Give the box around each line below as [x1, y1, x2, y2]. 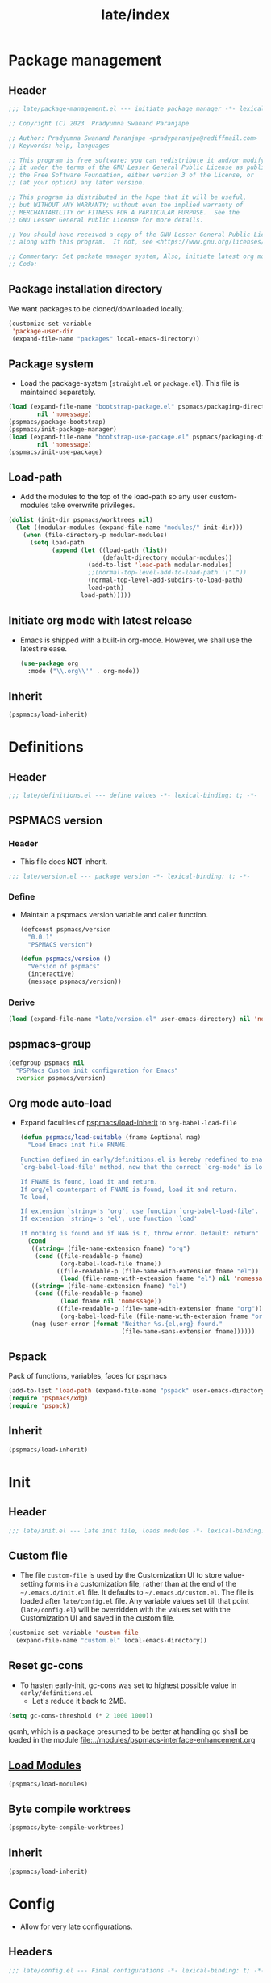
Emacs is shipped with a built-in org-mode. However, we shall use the [19, 635, 252, 645]
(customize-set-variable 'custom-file [8, 1629, 139, 1638]
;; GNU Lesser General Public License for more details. [8, 216, 204, 224]
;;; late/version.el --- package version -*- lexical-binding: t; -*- [8, 872, 251, 880]
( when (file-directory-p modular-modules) [23, 531, 168, 539]
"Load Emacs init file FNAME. [27, 1141, 129, 1150]
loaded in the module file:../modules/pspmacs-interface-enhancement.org [8, 1735, 256, 1744]
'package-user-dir [11, 327, 74, 335]
